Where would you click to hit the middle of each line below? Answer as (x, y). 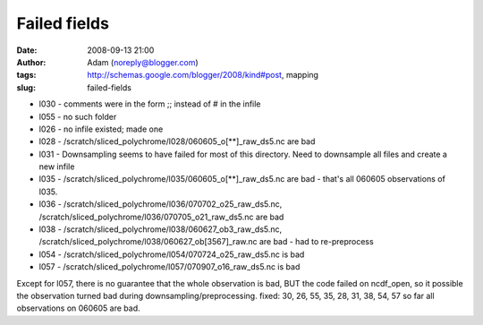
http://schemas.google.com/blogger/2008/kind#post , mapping (203, 75)
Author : (31, 62)
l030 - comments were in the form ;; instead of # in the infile (150, 104)
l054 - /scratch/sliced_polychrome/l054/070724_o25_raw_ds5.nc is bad (172, 254)
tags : (26, 75)
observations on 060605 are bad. (78, 308)
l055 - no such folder (78, 116)
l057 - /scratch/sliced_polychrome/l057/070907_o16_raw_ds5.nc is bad (169, 267)
